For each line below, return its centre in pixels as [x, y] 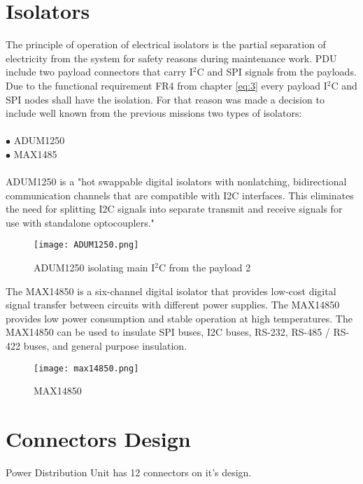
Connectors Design [98, 439]
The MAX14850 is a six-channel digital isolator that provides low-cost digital [171, 291]
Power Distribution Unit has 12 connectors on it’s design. [129, 472]
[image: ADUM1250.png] [86, 245]
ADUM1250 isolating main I [94, 268]
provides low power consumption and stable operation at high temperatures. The [179, 318]
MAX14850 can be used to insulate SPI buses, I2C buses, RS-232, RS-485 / [168, 332]
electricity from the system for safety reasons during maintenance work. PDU [171, 58]
